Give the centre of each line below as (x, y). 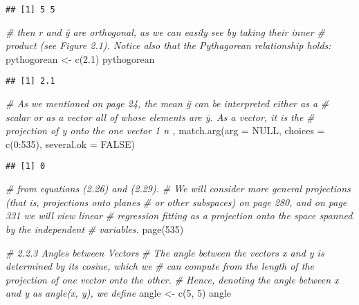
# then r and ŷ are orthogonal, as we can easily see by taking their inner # (165, 31)
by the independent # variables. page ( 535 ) (95, 229)
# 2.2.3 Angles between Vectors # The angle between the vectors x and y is (165, 252)
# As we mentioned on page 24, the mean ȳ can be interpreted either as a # (167, 103)
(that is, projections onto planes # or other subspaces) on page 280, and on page (176, 202)
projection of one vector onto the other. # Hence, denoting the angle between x (172, 279)
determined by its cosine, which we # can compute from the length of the (160, 266)
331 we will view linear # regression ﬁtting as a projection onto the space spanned (179, 215)
